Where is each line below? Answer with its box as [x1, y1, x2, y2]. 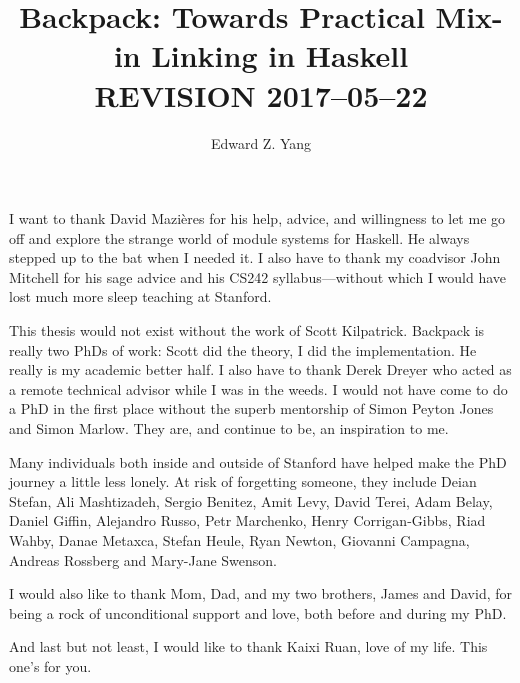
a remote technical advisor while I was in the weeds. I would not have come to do [9, 378, 508, 399]
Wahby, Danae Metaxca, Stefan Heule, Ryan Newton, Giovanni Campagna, [9, 530, 470, 550]
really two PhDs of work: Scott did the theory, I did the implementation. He [9, 339, 477, 360]
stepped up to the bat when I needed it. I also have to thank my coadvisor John [9, 247, 501, 268]
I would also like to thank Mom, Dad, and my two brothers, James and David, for [9, 583, 512, 604]
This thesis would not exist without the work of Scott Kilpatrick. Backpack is [9, 320, 485, 341]
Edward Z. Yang [210, 132, 312, 153]
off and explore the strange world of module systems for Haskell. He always [9, 227, 470, 248]
